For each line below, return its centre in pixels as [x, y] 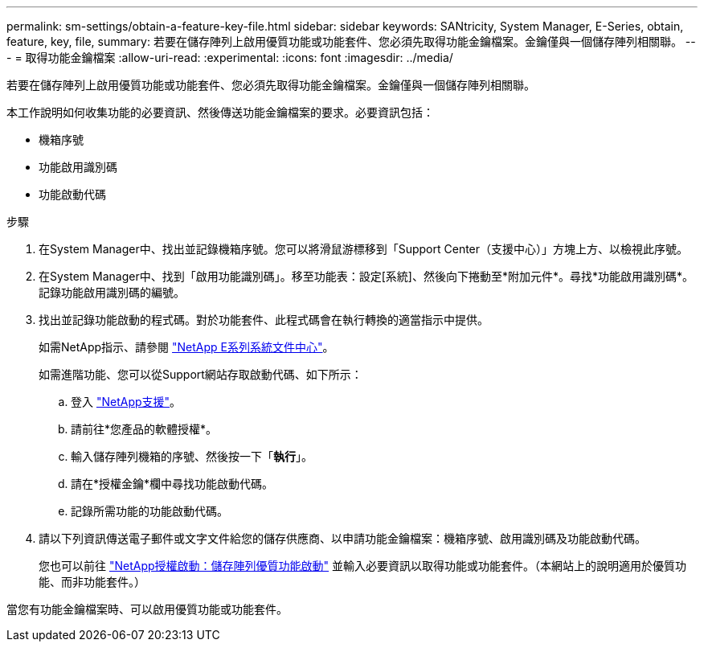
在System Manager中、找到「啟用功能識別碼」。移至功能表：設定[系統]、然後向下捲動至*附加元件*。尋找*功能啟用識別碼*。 [366, 276]
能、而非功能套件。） [92, 582]
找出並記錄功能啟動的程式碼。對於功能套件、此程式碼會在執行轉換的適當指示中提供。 [264, 320]
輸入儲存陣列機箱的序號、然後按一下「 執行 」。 [192, 456]
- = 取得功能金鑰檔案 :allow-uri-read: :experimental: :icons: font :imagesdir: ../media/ [230, 57]
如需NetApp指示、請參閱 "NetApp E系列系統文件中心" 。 [186, 347]
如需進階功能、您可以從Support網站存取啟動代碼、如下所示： [201, 374]
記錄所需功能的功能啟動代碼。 [149, 511]
